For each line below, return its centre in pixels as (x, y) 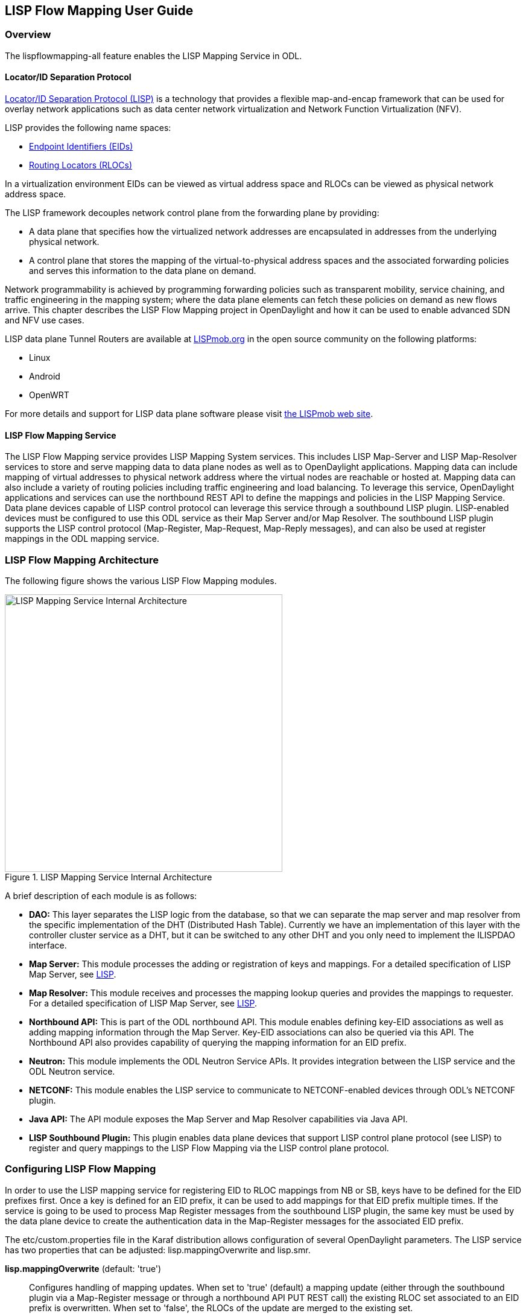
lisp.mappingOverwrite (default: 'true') (83, 1268)
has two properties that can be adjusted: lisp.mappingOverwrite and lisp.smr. (158, 1250)
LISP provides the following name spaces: (88, 128)
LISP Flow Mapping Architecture (82, 560)
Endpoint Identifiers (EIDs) (81, 147)
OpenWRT (49, 395)
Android (45, 377)
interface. (48, 945)
